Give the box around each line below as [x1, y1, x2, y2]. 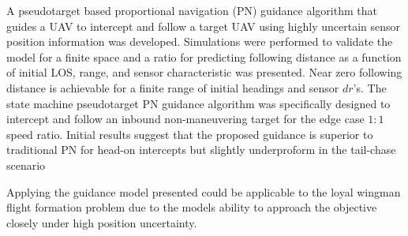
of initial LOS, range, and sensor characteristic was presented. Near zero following [6, 64, 402, 81]
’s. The [353, 79, 387, 96]
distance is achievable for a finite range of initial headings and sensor [6, 79, 339, 96]
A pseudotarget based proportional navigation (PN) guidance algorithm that [6, 2, 377, 18]
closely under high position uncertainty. [6, 214, 197, 230]
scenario [6, 156, 46, 173]
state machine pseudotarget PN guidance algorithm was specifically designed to [6, 95, 391, 111]
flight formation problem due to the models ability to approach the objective [6, 199, 377, 215]
